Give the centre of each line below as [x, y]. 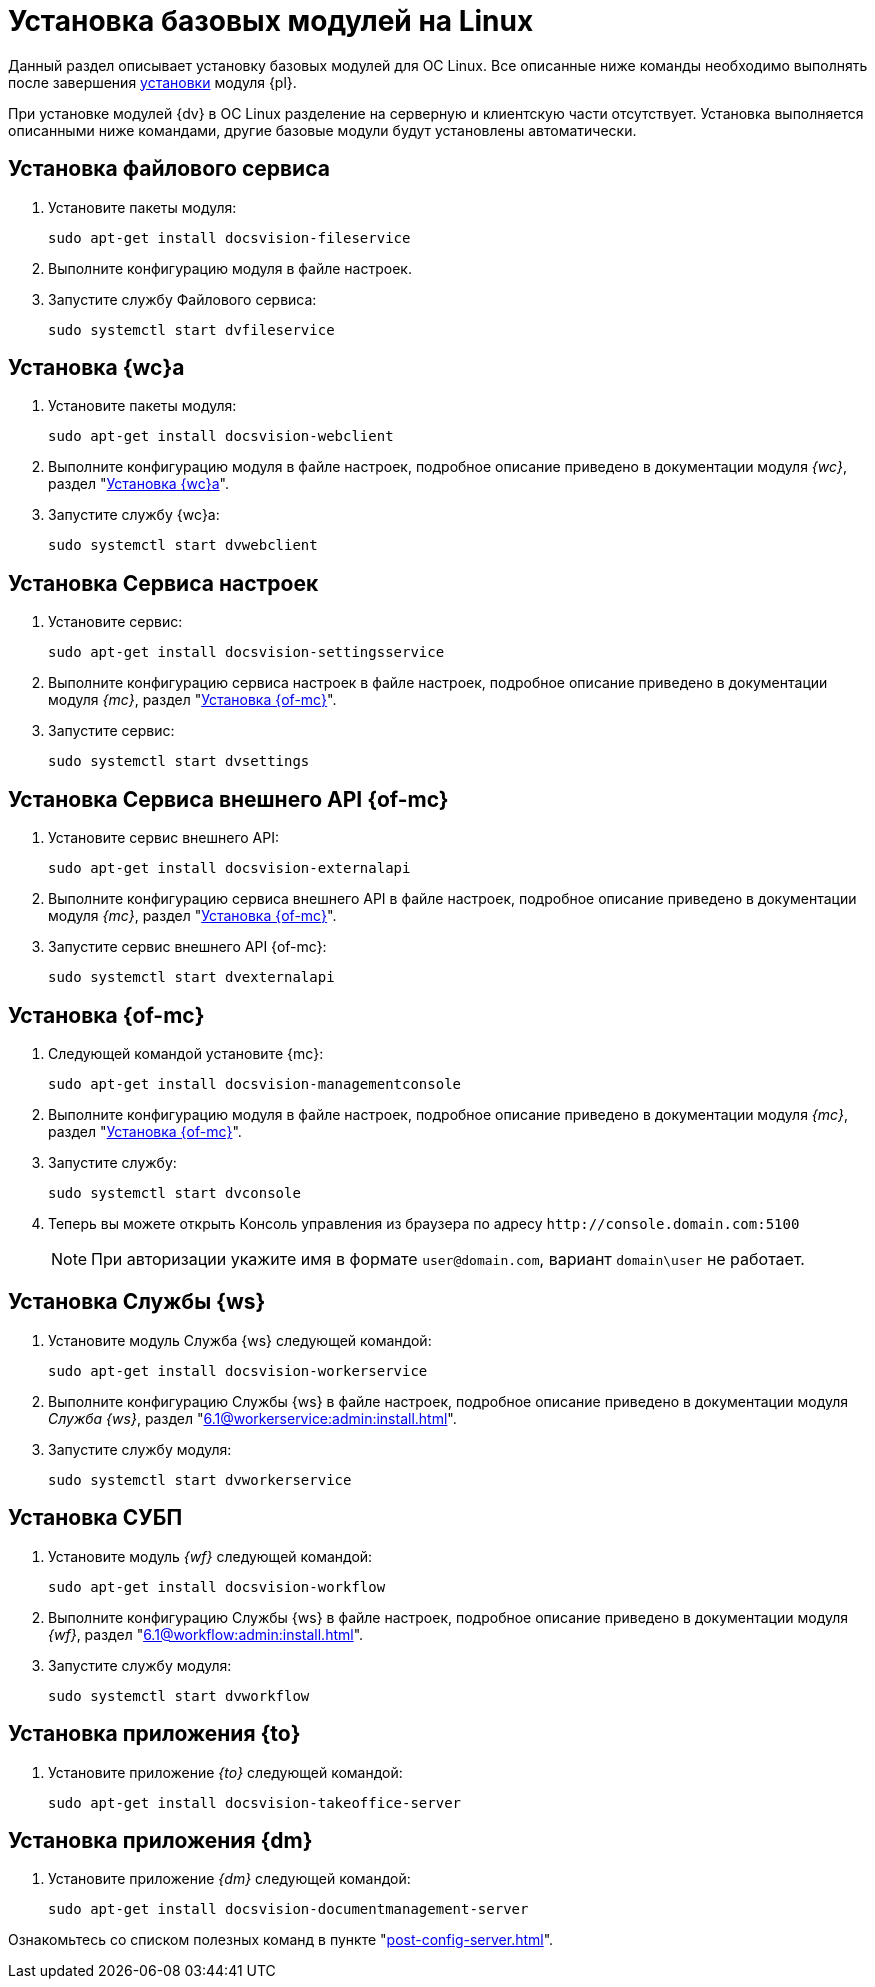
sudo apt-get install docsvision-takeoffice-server [255, 1802]
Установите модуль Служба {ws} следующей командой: [240, 1340]
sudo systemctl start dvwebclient [183, 545]
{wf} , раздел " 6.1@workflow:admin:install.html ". [206, 1634]
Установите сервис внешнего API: [163, 838]
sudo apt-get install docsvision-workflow [217, 1586]
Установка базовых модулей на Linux [271, 21]
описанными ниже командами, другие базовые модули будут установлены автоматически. [322, 130]
